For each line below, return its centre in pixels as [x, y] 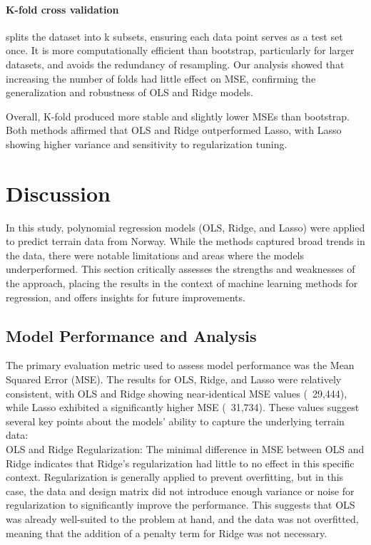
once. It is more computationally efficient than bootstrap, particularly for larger [180, 50]
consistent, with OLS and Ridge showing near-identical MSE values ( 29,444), [177, 393]
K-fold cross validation [62, 9]
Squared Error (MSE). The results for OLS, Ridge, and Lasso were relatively [174, 379]
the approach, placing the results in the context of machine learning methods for [182, 283]
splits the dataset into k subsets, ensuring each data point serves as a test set [174, 36]
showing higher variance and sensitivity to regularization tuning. [147, 144]
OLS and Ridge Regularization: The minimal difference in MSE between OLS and [185, 449]
